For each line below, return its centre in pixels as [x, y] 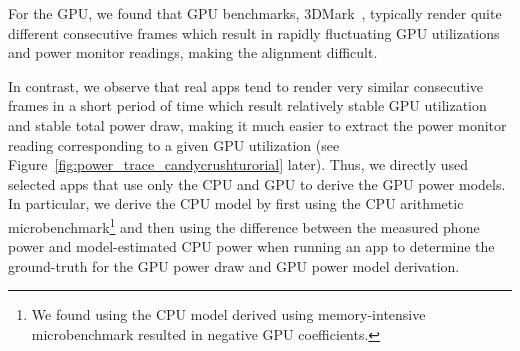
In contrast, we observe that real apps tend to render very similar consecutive [246, 85]
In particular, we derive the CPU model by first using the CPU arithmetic [236, 203]
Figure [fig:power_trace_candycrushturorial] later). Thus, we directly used [238, 164]
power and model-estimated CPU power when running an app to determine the [251, 246]
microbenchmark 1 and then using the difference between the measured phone [244, 225]
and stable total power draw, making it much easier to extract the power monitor [257, 124]
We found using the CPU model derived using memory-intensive [228, 314]
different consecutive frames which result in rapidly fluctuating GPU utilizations [254, 32]
